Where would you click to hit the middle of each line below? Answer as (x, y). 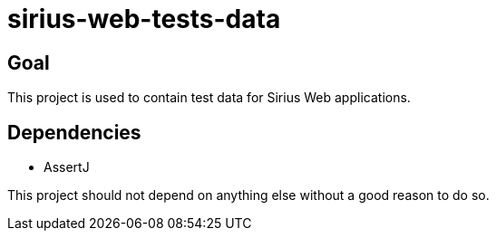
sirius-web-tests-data (144, 19)
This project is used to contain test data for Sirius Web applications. (209, 98)
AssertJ (67, 167)
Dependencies (74, 132)
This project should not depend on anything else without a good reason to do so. (248, 195)
